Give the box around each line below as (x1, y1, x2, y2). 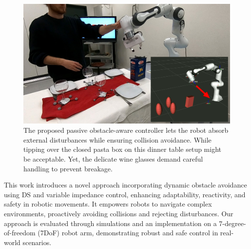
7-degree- (219, 218, 246, 228)
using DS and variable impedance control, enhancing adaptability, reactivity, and (4, 189, 246, 199)
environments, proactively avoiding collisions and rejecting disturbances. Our (4, 208, 233, 219)
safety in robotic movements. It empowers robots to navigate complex (4, 199, 212, 209)
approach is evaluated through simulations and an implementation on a (4, 218, 217, 228)
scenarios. (22, 237, 52, 247)
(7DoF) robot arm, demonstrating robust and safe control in (38, 228, 218, 238)
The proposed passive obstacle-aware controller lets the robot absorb (23, 125, 229, 135)
